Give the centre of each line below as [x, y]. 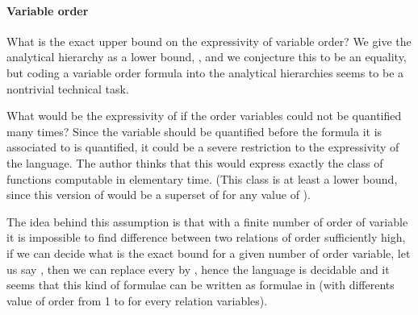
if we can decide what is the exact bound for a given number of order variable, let [209, 253]
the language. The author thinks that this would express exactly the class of [195, 162]
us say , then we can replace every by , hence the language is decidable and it [198, 269]
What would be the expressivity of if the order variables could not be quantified [204, 116]
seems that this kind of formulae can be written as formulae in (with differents [201, 285]
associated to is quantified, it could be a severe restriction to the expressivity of [203, 147]
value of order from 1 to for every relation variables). [137, 300]
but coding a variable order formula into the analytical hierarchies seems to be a [205, 72]
